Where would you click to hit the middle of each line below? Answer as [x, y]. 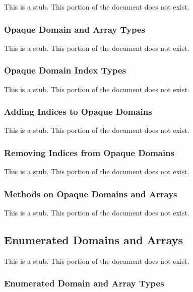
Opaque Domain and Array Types [75, 29]
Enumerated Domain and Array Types [84, 283]
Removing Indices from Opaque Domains [89, 152]
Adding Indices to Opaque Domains [78, 112]
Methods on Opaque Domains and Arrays [91, 194]
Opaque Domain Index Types [65, 70]
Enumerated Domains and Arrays [94, 240]
